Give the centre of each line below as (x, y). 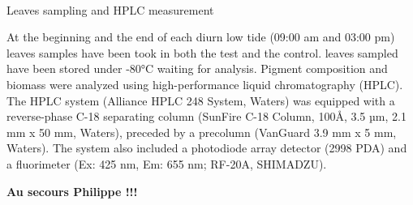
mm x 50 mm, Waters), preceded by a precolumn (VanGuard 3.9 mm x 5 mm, (202, 132)
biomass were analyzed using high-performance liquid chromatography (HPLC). (205, 84)
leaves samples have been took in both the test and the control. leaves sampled (202, 52)
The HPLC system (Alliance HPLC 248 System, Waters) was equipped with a (201, 100)
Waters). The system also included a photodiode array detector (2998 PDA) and (207, 148)
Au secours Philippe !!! (72, 191)
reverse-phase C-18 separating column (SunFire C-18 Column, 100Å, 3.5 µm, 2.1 (206, 116)
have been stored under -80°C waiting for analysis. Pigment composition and (197, 68)
